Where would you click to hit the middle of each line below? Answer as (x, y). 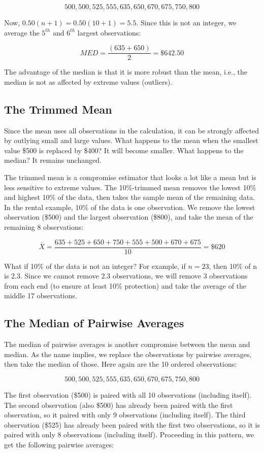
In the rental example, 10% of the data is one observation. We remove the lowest (130, 207)
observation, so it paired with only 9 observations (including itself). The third (125, 415)
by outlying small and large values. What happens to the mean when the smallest (131, 140)
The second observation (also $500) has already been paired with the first (119, 405)
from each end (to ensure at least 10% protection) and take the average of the (125, 285)
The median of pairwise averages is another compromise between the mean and (127, 344)
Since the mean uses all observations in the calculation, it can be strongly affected (132, 130)
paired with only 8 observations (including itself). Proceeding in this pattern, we (129, 434)
